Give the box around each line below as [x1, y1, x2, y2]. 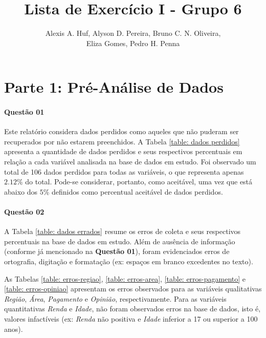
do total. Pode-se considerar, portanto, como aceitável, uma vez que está [25, 176, 253, 187]
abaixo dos [4, 186, 38, 197]
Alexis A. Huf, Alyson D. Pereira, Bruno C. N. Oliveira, [45, 28, 221, 38]
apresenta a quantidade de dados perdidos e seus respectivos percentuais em [4, 146, 242, 157]
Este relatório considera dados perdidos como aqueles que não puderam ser [4, 126, 239, 137]
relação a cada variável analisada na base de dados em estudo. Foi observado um [4, 156, 256, 167]
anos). [4, 323, 23, 334]
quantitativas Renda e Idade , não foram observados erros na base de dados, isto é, [4, 303, 261, 314]
